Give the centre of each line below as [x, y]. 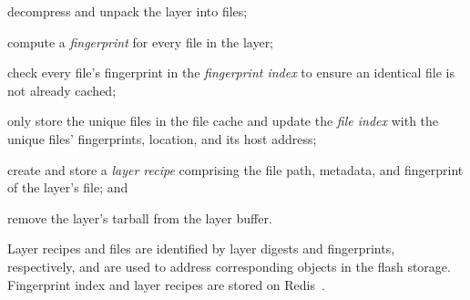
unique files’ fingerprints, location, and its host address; [162, 138]
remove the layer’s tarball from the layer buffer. [140, 217]
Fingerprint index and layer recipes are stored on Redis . [166, 284]
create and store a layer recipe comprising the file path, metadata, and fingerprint [235, 169]
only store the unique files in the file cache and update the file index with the [223, 121]
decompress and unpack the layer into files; [128, 11]
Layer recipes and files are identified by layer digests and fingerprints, [201, 248]
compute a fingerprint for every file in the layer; [141, 41]
